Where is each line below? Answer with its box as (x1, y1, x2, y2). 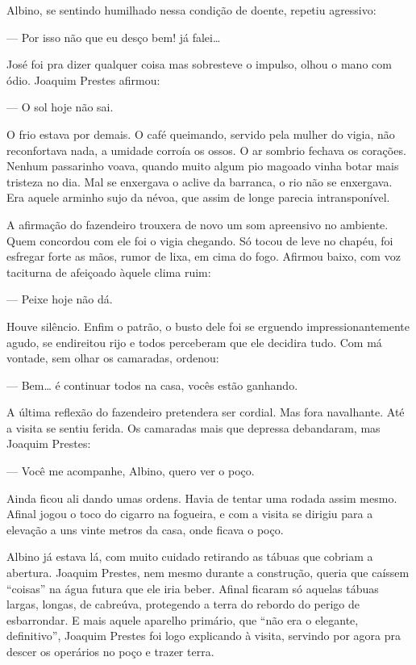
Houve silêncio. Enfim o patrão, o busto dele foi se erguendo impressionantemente (6, 317, 410, 334)
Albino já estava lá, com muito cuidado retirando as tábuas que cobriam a (6, 548, 373, 565)
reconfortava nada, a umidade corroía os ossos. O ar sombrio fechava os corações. (6, 141, 406, 158)
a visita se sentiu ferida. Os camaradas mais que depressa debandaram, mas (6, 419, 381, 436)
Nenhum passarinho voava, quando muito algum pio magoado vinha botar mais (6, 157, 399, 174)
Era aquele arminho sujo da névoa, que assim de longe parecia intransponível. (6, 189, 390, 206)
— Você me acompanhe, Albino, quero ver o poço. (6, 462, 255, 479)
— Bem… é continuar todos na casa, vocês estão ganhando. (6, 376, 298, 393)
